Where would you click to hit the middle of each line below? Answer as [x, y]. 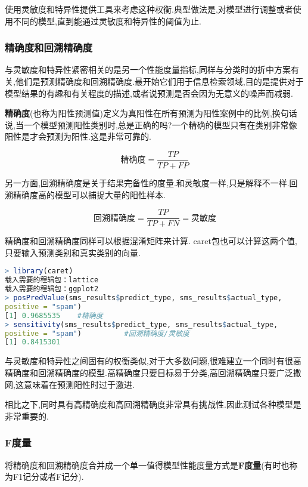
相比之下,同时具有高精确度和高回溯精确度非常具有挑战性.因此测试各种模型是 [153, 404]
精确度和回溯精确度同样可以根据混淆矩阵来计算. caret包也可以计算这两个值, [151, 241]
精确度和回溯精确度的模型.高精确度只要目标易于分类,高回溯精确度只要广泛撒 [153, 372]
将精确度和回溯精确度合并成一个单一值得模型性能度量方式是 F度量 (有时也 [147, 465]
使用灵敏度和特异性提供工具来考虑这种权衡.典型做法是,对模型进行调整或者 [149, 9]
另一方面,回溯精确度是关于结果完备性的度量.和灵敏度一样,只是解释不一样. [147, 183]
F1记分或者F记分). [48, 477]
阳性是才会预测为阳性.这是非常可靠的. [78, 136]
